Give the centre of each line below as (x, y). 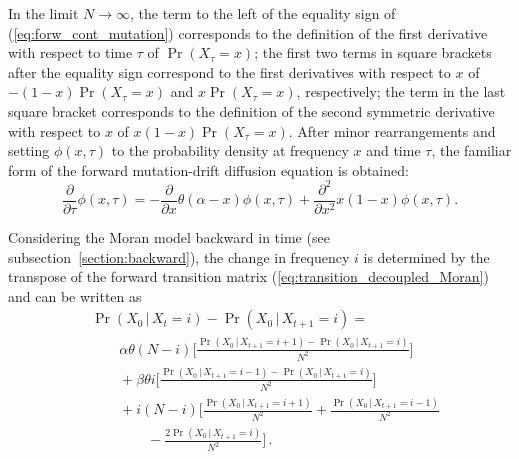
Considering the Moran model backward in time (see (169, 236)
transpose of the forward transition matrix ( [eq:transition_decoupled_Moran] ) (248, 276)
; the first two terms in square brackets (373, 52)
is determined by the (426, 256)
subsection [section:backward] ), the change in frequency (179, 256)
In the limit (43, 13)
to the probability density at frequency (230, 150)
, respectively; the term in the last (401, 91)
